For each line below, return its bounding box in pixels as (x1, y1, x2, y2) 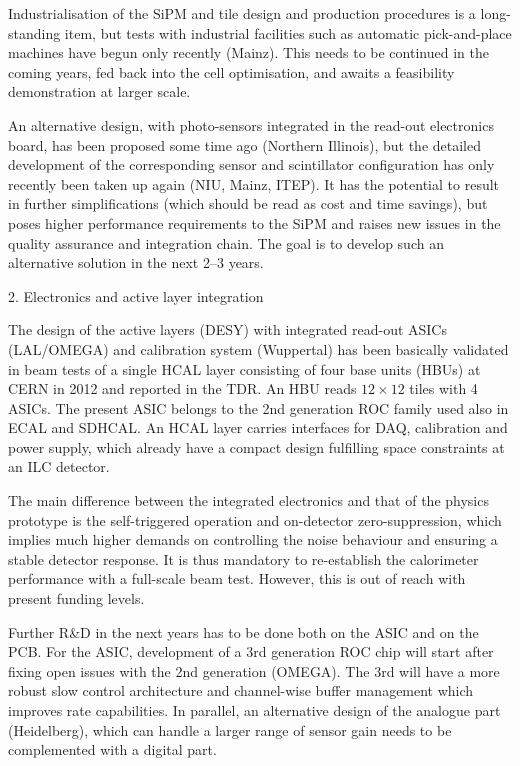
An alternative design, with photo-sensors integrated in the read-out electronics (8, 114, 494, 135)
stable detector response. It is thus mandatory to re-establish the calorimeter (8, 548, 479, 569)
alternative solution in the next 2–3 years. (8, 252, 264, 273)
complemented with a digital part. (8, 739, 217, 760)
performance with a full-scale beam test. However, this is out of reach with (8, 568, 466, 589)
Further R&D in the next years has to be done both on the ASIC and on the (8, 621, 479, 642)
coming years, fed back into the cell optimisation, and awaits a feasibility (8, 61, 455, 82)
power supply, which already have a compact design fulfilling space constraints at (8, 436, 505, 457)
